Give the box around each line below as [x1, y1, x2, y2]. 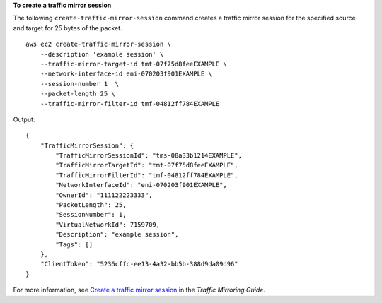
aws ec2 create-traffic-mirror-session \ [25, 40, 171, 49]
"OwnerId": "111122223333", [55, 191, 153, 199]
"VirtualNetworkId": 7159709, [55, 220, 161, 229]
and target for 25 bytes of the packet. [13, 23, 123, 32]
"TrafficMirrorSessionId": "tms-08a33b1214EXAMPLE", [55, 152, 242, 160]
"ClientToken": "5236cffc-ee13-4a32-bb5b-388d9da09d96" [40, 260, 238, 268]
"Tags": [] [55, 240, 93, 249]
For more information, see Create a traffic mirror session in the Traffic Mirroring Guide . [13, 286, 265, 295]
